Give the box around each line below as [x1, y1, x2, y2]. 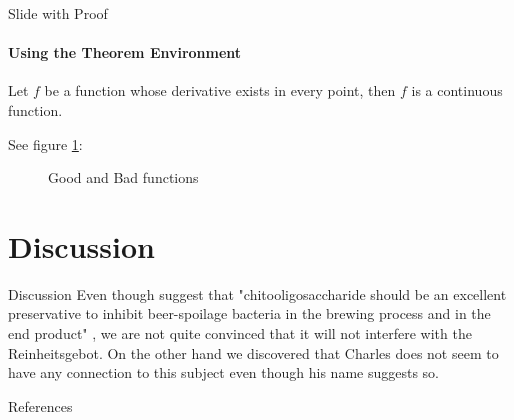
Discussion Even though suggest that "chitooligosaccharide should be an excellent [8, 283, 507, 304]
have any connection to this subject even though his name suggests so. [8, 362, 440, 383]
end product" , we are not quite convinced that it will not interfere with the [8, 323, 472, 344]
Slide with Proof [8, 3, 108, 23]
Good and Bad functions [48, 167, 199, 188]
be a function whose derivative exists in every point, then [44, 80, 396, 101]
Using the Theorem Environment [8, 42, 242, 63]
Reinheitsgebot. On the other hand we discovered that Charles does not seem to [8, 342, 499, 363]
